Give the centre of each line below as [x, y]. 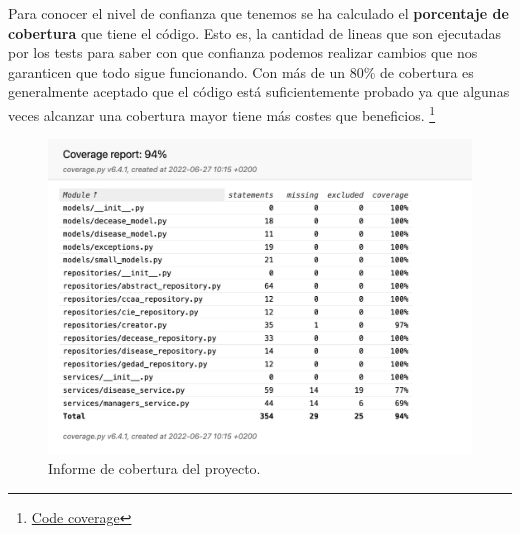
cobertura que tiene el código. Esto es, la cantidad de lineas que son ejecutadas [255, 32]
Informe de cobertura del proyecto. [154, 467]
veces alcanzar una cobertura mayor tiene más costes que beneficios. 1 [222, 113]
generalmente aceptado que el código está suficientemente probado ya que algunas [259, 91]
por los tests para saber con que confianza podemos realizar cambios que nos [243, 52]
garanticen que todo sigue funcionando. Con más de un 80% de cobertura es [241, 71]
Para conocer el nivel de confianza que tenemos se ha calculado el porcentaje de [258, 13]
